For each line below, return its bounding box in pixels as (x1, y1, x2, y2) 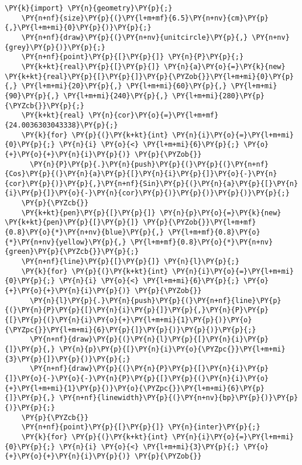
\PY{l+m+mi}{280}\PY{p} (172, 91, 265, 100)
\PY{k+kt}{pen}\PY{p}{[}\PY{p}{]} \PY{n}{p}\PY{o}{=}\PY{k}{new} (21, 208, 282, 217)
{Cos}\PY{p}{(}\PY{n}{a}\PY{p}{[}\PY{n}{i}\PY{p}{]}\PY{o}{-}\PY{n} (5, 170, 277, 178)
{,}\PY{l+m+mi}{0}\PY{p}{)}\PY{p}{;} (5, 23, 152, 32)
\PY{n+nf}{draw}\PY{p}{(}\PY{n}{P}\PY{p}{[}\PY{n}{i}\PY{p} (29, 364, 269, 373)
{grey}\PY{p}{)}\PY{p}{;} (5, 43, 105, 51)
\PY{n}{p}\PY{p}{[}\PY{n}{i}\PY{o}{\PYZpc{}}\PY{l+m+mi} (59, 345, 286, 353)
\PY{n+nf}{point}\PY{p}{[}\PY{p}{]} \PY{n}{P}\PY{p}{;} (21, 53, 244, 61)
